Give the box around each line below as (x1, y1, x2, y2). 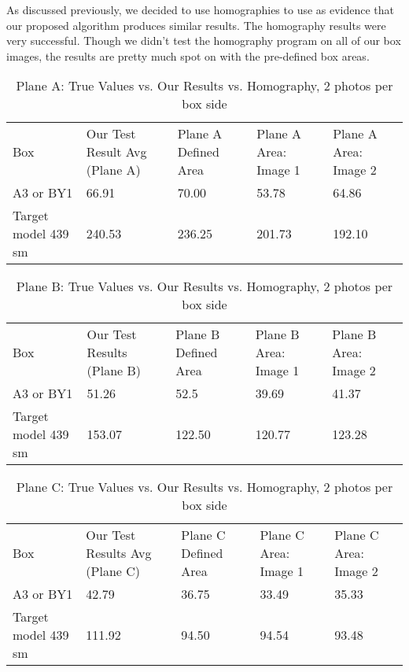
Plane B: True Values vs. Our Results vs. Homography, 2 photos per (16, 277, 393, 296)
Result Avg (86, 142, 147, 161)
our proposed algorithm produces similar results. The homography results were (6, 17, 386, 33)
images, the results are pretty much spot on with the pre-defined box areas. (6, 47, 370, 64)
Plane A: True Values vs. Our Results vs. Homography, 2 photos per (16, 76, 393, 95)
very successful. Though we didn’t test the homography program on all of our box (6, 32, 401, 49)
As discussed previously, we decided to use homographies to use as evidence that (6, 2, 395, 17)
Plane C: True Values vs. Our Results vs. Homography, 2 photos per (16, 478, 393, 497)
